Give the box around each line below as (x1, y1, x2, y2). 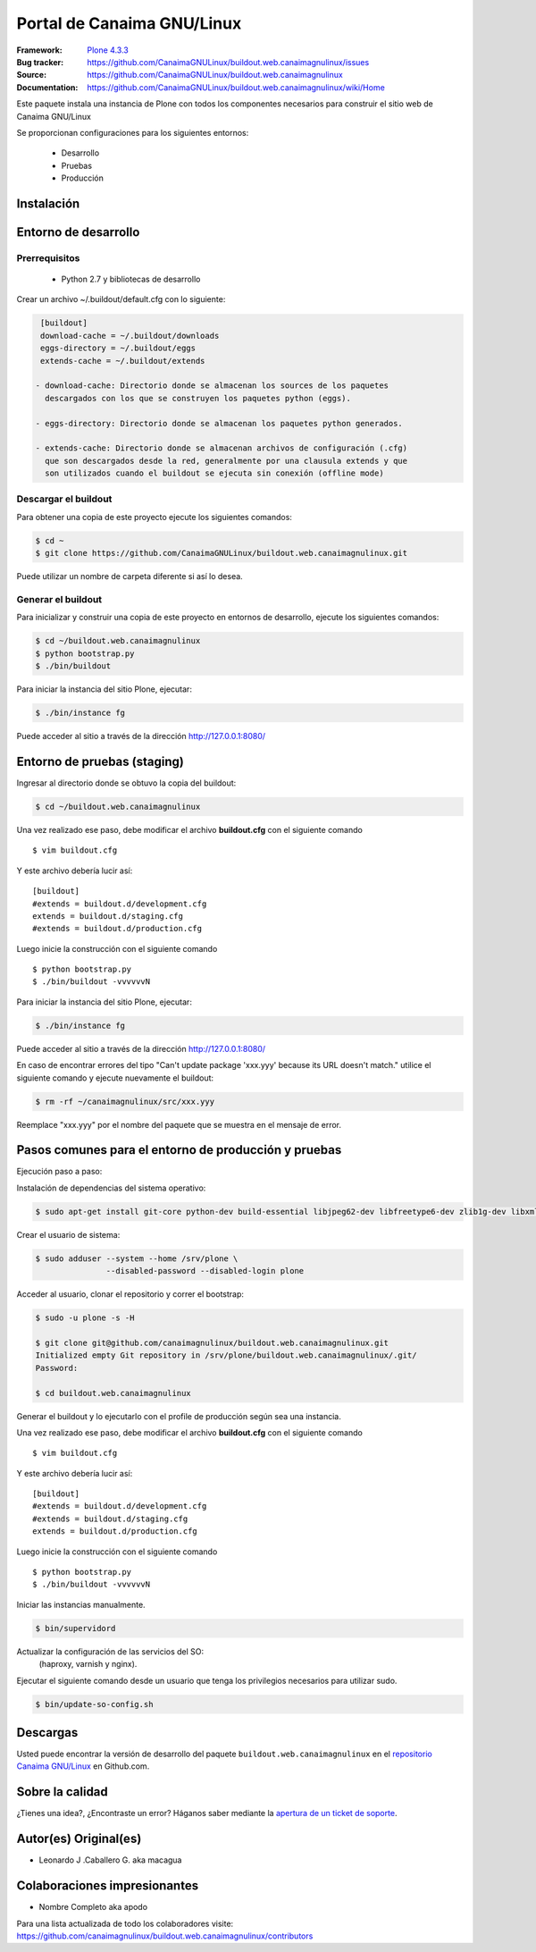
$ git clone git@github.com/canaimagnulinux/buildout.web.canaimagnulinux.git (35, 1337, 389, 1348)
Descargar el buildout (16, 492, 113, 505)
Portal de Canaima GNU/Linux (16, 13, 242, 33)
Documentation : (16, 81, 79, 93)
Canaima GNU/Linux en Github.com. (16, 1761, 150, 1771)
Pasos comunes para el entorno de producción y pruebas (16, 1142, 342, 1157)
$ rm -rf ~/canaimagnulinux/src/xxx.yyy (35, 1096, 214, 1106)
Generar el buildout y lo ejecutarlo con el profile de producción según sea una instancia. (16, 1410, 341, 1421)
